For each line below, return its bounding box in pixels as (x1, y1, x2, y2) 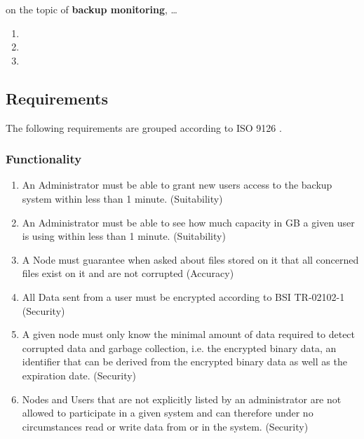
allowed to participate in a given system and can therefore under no (22, 405, 314, 420)
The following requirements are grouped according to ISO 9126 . (6, 120, 282, 135)
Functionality (6, 150, 82, 168)
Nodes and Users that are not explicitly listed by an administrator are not (22, 391, 342, 406)
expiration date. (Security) (22, 367, 137, 382)
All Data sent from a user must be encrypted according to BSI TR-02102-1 (22, 289, 345, 304)
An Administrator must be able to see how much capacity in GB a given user (22, 215, 355, 229)
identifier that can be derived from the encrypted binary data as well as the (22, 354, 347, 369)
